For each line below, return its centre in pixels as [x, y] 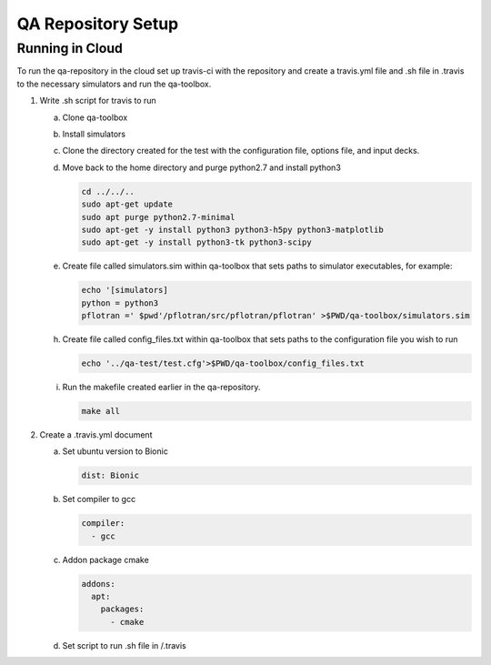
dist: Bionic [110, 476]
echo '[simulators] [125, 290]
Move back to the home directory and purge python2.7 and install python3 [201, 167]
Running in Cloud [70, 48]
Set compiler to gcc [99, 499]
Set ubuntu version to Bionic [115, 451]
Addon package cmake [105, 559]
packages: [122, 609]
